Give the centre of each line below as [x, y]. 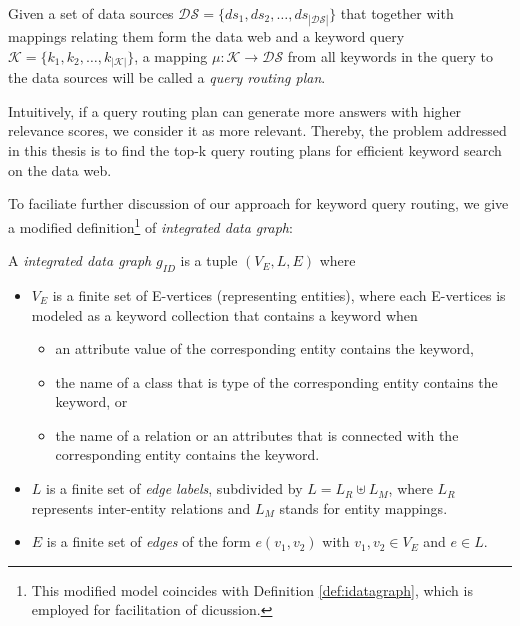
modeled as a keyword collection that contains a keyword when [224, 314]
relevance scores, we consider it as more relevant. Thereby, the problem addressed [257, 130]
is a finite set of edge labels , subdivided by [174, 488]
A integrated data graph [80, 260]
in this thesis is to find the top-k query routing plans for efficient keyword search [255, 150]
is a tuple [209, 260]
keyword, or [91, 401]
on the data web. [60, 169]
